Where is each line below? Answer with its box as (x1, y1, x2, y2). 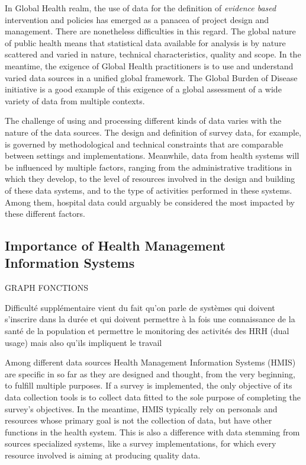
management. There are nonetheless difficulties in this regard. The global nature (5, 25, 296, 37)
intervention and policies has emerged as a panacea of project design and (5, 13, 269, 25)
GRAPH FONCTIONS (5, 281, 89, 294)
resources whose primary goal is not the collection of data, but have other (5, 414, 272, 426)
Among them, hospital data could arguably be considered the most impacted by (5, 195, 295, 208)
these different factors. (5, 207, 85, 220)
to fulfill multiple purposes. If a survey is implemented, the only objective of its (5, 379, 292, 392)
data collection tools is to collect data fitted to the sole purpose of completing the (5, 391, 301, 403)
